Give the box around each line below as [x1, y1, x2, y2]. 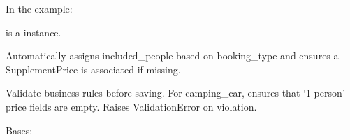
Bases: [6, 122, 33, 137]
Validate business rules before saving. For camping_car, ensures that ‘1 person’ [6, 85, 345, 100]
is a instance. [6, 24, 61, 39]
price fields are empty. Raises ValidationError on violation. [6, 99, 257, 113]
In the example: [6, 1, 73, 15]
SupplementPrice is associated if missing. [6, 62, 181, 76]
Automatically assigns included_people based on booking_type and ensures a [6, 48, 339, 63]
